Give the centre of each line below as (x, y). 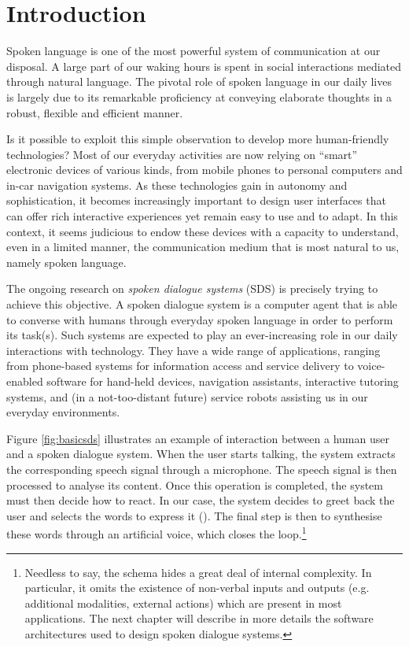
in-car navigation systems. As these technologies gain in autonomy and (177, 185)
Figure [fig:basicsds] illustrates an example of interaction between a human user (198, 438)
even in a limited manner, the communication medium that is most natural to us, (203, 247)
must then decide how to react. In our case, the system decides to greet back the (201, 500)
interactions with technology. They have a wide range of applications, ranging (193, 350)
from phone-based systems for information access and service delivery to (180, 366)
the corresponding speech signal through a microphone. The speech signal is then (202, 469)
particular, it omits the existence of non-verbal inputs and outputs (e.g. (197, 588)
